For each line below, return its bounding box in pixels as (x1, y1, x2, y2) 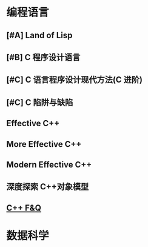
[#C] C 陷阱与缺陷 (6, 97, 73, 107)
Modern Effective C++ (6, 159, 92, 170)
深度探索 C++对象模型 (6, 181, 89, 192)
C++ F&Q (6, 203, 41, 213)
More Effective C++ (6, 139, 82, 149)
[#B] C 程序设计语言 (6, 52, 81, 63)
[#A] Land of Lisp (6, 30, 73, 40)
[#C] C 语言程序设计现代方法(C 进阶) (6, 75, 143, 85)
